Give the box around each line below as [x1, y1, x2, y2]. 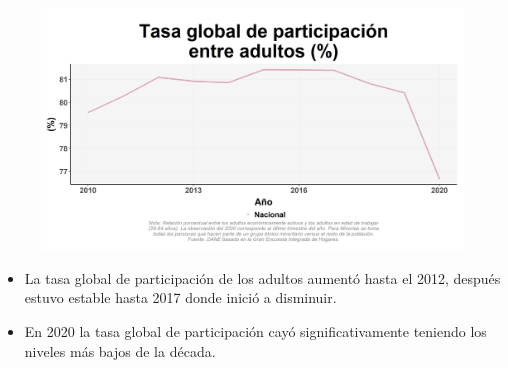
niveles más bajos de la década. [24, 340, 216, 361]
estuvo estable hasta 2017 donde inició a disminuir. [24, 287, 337, 308]
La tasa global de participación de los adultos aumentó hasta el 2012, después [24, 267, 501, 288]
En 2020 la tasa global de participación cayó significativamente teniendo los [24, 321, 487, 341]
